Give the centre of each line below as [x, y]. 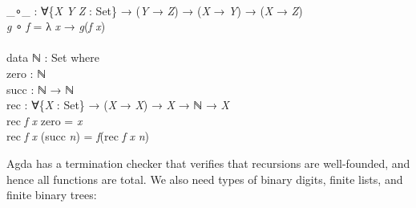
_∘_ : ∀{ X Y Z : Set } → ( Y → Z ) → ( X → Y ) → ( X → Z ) [155, 10]
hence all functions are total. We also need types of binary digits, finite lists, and [205, 179]
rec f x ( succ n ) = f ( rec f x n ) [78, 136]
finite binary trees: [52, 195]
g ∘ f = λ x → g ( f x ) [56, 26]
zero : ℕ [26, 73]
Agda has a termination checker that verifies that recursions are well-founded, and [208, 163]
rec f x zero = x [44, 120]
